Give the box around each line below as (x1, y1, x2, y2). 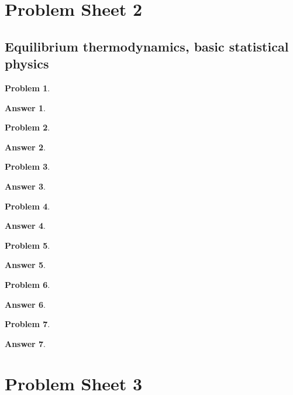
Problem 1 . (5, 81, 50, 94)
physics (5, 54, 49, 73)
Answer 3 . (5, 180, 46, 192)
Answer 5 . (5, 259, 46, 271)
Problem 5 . (5, 239, 50, 251)
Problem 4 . (5, 200, 50, 212)
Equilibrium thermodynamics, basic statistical (5, 37, 289, 55)
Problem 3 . (5, 160, 50, 173)
